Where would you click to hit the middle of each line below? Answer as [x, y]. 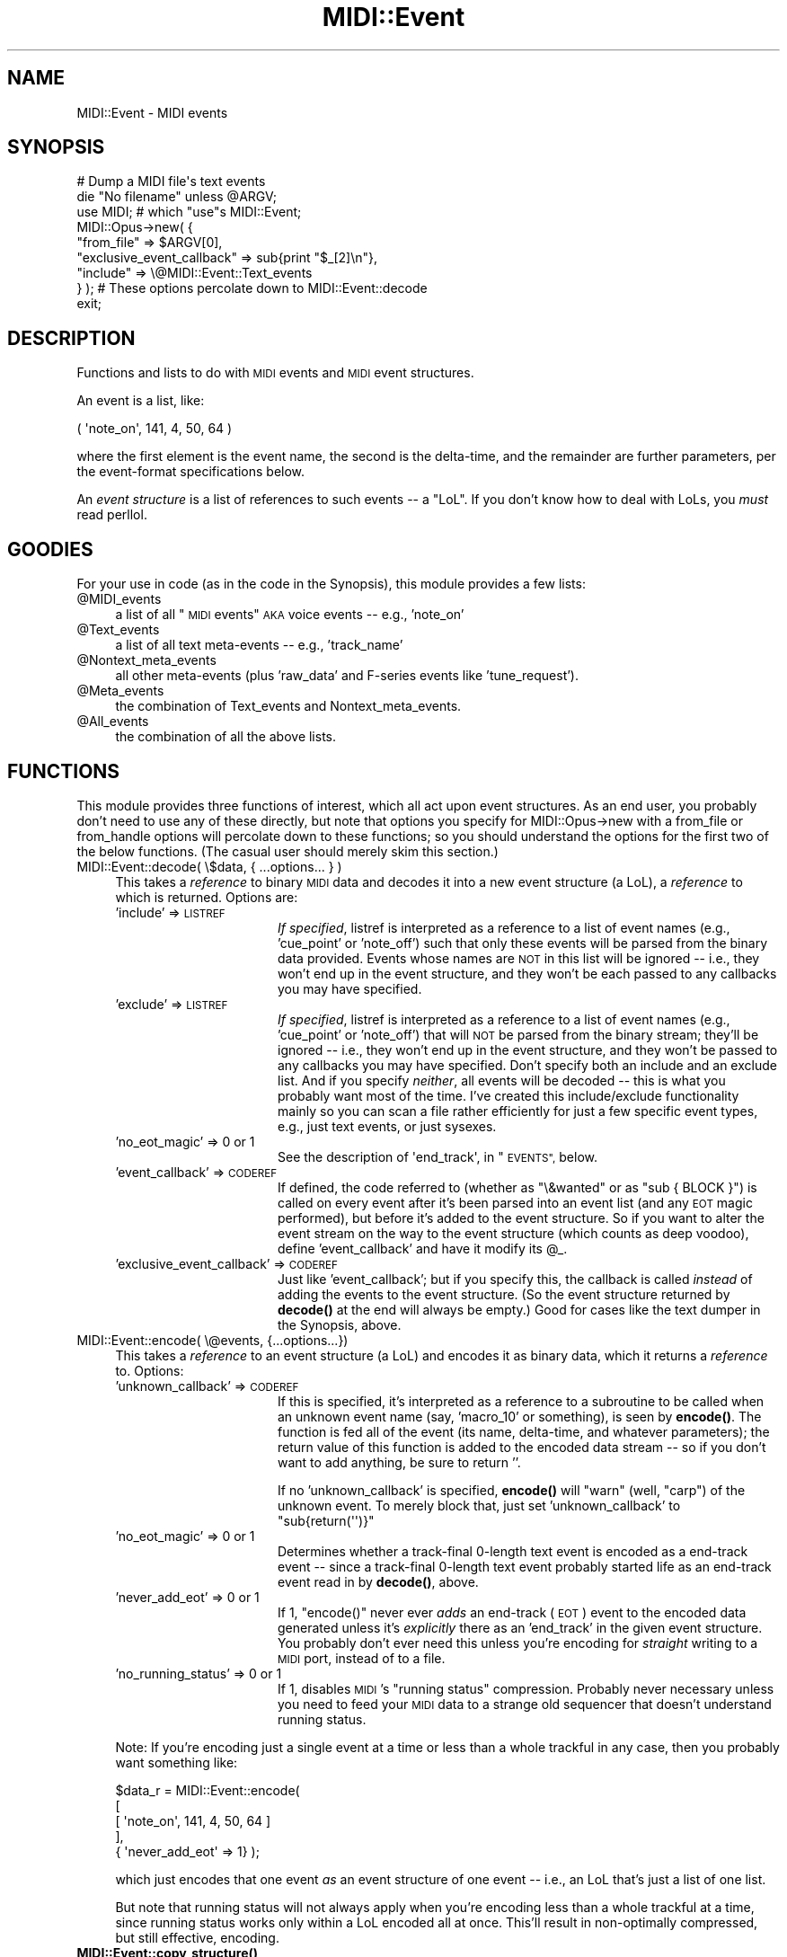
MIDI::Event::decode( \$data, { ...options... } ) [209, 866]
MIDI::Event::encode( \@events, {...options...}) [212, 1340]
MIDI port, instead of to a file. [362, 1658]
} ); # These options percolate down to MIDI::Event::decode [252, 288]
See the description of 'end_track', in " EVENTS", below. [438, 1156]
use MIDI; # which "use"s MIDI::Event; [189, 212]
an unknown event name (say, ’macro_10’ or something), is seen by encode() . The [520, 1416]
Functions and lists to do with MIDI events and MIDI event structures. [275, 373]
